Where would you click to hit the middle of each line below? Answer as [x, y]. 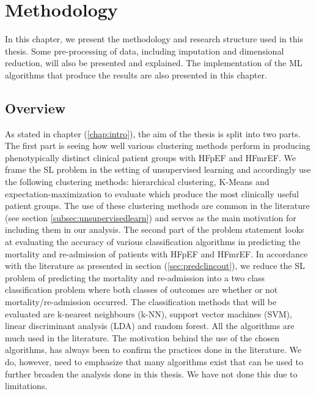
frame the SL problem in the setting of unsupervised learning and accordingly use [158, 169]
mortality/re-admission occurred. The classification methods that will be [141, 302]
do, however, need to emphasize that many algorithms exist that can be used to [154, 361]
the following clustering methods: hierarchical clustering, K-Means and [137, 182]
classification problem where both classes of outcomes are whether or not [141, 290]
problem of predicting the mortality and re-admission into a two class [135, 277]
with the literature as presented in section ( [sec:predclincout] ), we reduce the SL [155, 266]
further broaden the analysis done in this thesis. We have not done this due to [151, 373]
